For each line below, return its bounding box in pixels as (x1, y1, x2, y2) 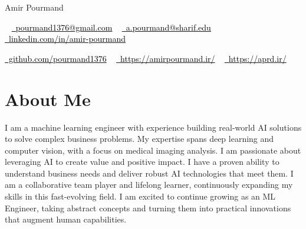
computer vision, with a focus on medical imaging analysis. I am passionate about (5, 144, 301, 156)
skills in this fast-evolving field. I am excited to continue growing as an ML (5, 190, 276, 203)
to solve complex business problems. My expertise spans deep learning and (5, 132, 274, 145)
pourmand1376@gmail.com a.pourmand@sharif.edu (15, 21, 211, 33)
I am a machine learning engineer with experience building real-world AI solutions (5, 121, 302, 133)
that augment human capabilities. (5, 213, 127, 225)
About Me (5, 87, 91, 111)
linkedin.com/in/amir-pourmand (8, 32, 126, 45)
